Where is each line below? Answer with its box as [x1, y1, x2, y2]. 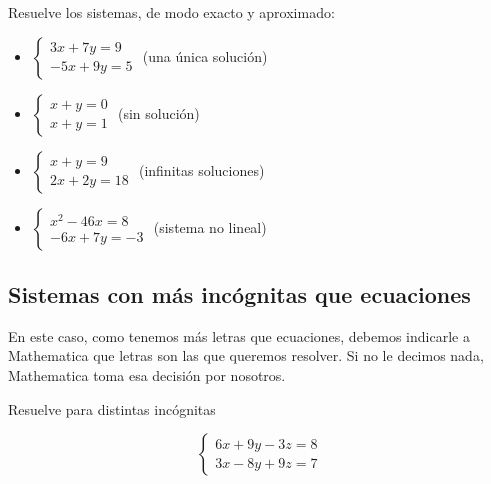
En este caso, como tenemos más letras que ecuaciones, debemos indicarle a [8, 325, 470, 346]
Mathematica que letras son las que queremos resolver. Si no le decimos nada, [8, 345, 484, 366]
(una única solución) [142, 45, 268, 66]
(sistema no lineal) [153, 216, 267, 237]
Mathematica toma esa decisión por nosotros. [8, 364, 286, 385]
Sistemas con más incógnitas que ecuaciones [8, 278, 471, 309]
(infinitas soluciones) [138, 159, 265, 180]
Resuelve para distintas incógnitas [8, 398, 216, 419]
